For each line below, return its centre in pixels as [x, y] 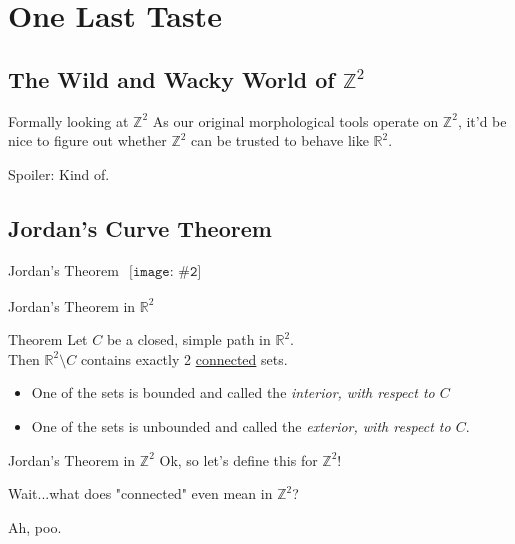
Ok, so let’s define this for [238, 459]
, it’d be [482, 120]
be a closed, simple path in [188, 339]
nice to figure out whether [87, 140]
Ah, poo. [35, 526]
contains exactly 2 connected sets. [184, 358]
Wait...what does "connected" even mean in [140, 493]
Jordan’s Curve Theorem [140, 227]
